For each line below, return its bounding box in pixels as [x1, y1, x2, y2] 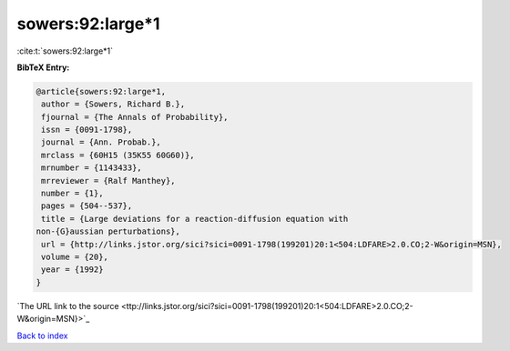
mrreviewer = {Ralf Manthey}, [41, 175, 177, 186]
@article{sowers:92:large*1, [36, 86, 167, 96]
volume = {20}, [41, 252, 109, 262]
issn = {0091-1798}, [41, 125, 133, 135]
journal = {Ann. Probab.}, [41, 137, 161, 147]
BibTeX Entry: [16, 62, 70, 73]
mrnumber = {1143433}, [41, 163, 143, 173]
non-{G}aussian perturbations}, [36, 226, 181, 236]
